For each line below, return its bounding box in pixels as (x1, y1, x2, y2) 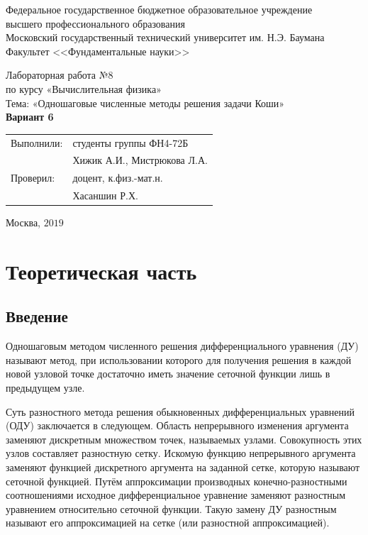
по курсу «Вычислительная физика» (6, 81, 162, 96)
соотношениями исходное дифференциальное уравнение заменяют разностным (6, 487, 346, 502)
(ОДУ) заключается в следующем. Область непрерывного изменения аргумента (6, 418, 349, 433)
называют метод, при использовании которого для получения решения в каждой (6, 352, 352, 367)
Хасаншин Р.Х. (72, 188, 138, 203)
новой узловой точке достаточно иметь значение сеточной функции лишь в (6, 366, 330, 381)
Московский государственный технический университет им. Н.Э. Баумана (6, 30, 325, 45)
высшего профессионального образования (6, 16, 185, 31)
